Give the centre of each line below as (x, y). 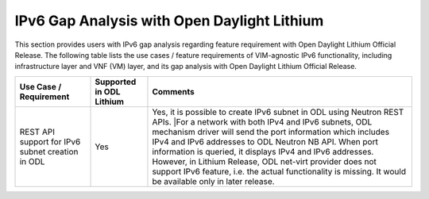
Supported (116, 82)
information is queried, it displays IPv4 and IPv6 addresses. (263, 151)
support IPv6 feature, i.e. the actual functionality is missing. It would (279, 171)
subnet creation (49, 151)
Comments (173, 91)
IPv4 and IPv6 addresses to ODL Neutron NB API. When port (265, 141)
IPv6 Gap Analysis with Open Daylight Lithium (169, 21)
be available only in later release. (213, 181)
